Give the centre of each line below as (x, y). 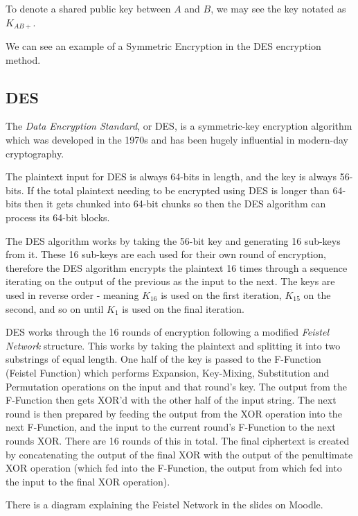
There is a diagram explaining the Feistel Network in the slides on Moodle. (164, 505)
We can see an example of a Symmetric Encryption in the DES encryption (163, 46)
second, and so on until (55, 308)
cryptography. (35, 153)
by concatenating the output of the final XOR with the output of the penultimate (179, 454)
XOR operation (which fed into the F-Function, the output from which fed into (174, 468)
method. (23, 59)
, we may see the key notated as (278, 8)
